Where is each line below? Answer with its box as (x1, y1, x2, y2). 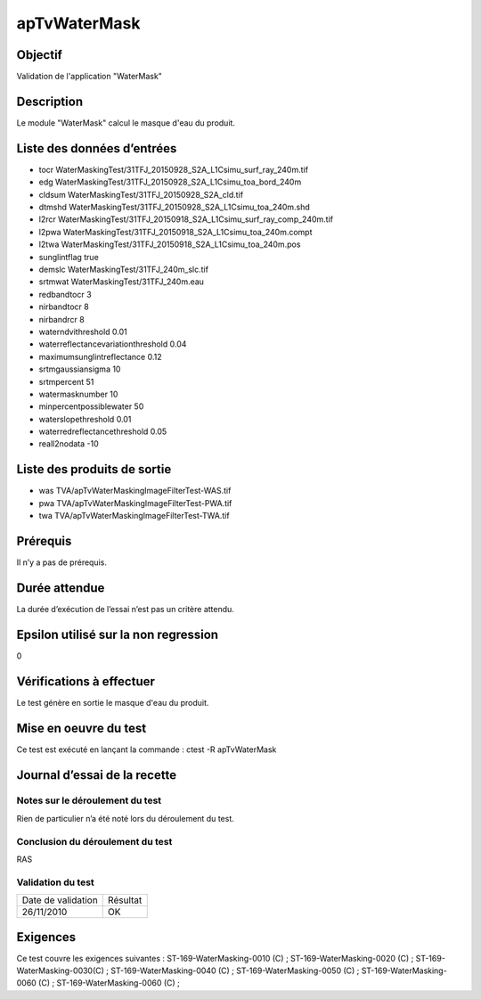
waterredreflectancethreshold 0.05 (38, 426, 167, 437)
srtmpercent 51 (38, 376, 94, 387)
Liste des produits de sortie (16, 462, 172, 477)
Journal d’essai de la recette (16, 767, 177, 782)
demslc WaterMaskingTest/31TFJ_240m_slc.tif (38, 264, 209, 274)
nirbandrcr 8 (38, 314, 85, 324)
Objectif (16, 47, 62, 62)
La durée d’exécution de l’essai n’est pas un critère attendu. (16, 603, 235, 614)
